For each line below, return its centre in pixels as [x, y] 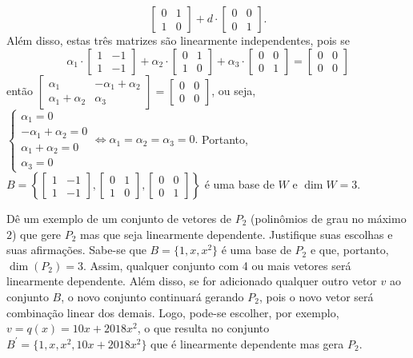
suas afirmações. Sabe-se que [76, 250]
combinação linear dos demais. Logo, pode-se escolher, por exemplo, [173, 312]
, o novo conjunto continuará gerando [152, 296]
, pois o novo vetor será [316, 296]
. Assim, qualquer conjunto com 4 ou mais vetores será [217, 265]
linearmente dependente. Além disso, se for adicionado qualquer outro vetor [192, 281]
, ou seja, [234, 90]
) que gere [37, 234]
